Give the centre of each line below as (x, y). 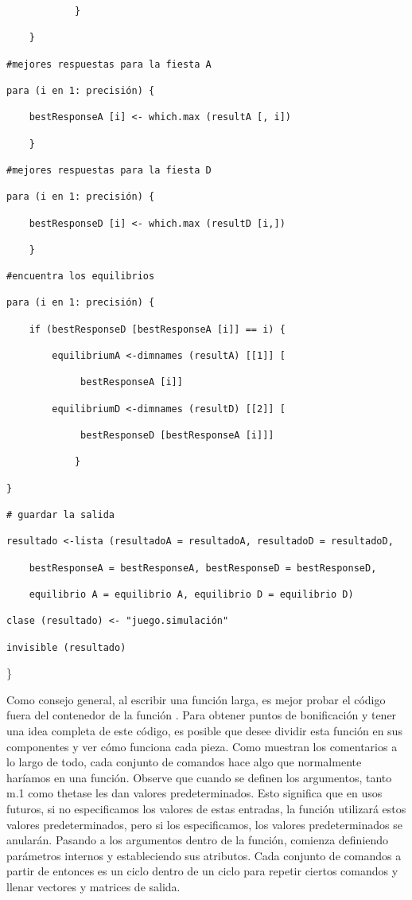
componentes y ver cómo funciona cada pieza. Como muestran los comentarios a (202, 746)
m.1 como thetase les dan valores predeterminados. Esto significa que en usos (194, 793)
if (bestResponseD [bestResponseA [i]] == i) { (157, 329)
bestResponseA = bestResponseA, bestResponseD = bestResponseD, (203, 568)
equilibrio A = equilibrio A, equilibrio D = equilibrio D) (191, 594)
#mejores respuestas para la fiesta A (109, 64)
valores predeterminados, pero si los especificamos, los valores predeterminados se (204, 824)
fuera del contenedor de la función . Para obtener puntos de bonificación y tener (202, 715)
